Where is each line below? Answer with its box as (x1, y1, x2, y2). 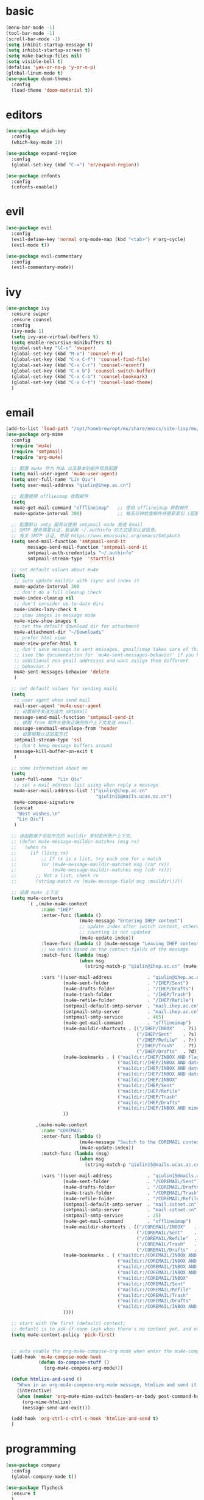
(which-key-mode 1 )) (11, 139, 63, 146)
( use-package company (5, 1462, 61, 1469)
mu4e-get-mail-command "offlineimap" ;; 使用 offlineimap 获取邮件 (13, 505, 189, 511)
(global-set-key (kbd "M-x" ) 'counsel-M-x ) (11, 351, 123, 357)
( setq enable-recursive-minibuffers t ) (11, 340, 113, 346)
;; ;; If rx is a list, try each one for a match (11, 855, 162, 862)
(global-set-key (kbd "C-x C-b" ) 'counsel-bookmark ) (11, 373, 148, 380)
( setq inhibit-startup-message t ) (5, 42, 94, 48)
